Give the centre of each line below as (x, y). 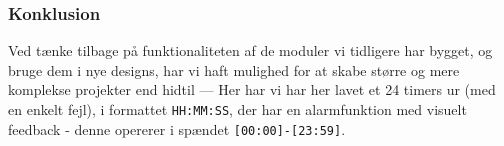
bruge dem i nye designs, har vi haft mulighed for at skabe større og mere (234, 69)
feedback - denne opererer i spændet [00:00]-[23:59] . (177, 128)
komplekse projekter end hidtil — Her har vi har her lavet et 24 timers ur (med (252, 89)
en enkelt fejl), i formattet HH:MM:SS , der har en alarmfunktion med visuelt (237, 109)
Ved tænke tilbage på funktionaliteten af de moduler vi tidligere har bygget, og (250, 50)
